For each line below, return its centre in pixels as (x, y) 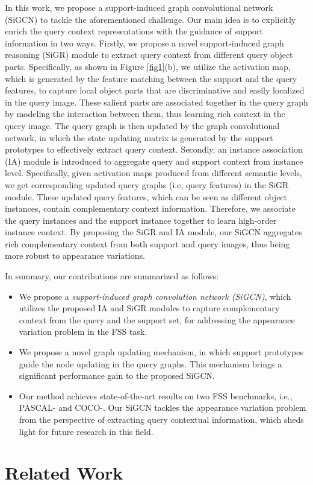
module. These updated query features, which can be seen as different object (146, 196)
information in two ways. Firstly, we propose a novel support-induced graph (144, 43)
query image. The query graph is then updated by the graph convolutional (142, 125)
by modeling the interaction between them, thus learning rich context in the (145, 114)
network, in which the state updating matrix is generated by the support (139, 137)
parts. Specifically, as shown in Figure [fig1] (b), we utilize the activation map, (148, 66)
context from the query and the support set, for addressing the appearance (157, 319)
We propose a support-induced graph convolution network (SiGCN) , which (155, 296)
